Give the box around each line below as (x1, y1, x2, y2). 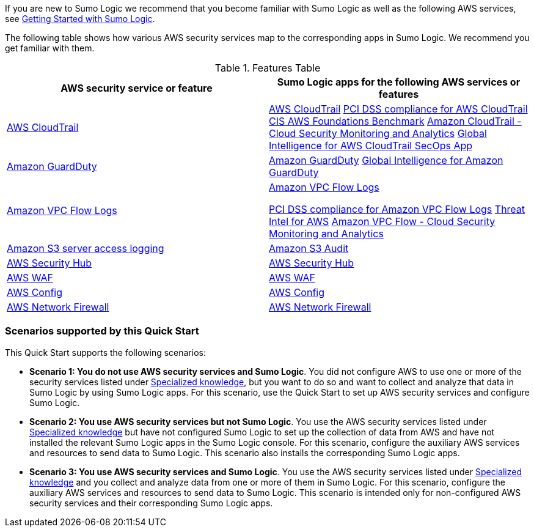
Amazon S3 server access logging (7, 242, 164, 254)
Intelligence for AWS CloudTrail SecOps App (269, 139, 473, 152)
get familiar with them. (5, 43, 95, 53)
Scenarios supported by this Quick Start (5, 325, 199, 338)
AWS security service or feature (60, 82, 213, 94)
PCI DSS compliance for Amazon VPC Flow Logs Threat (269, 203, 525, 215)
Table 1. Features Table (214, 62, 321, 74)
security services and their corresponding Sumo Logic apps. (29, 497, 273, 508)
